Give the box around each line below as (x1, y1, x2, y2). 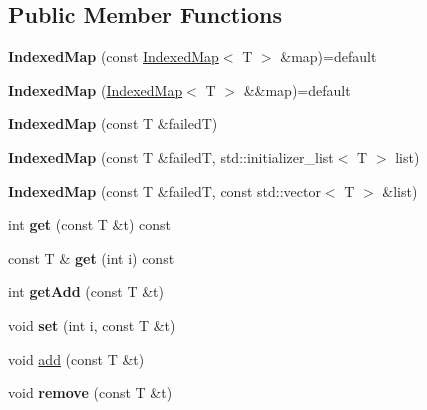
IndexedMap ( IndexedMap (8, 79, 183, 100)
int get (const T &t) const (8, 214, 172, 235)
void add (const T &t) (8, 348, 145, 369)
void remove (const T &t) (8, 382, 173, 403)
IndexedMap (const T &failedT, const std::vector (8, 180, 321, 201)
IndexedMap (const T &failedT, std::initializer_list (8, 146, 334, 167)
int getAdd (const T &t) (8, 281, 164, 302)
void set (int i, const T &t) (8, 314, 176, 335)
